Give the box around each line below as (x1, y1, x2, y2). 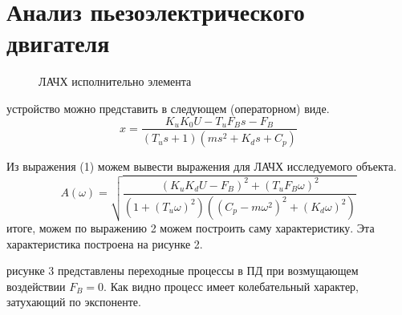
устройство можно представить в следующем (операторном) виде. (6, 99, 330, 116)
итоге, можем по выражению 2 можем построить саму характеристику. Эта (6, 220, 375, 236)
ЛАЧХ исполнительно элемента (39, 73, 192, 90)
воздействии (6, 277, 66, 294)
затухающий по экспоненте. (6, 293, 141, 310)
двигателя (6, 26, 110, 59)
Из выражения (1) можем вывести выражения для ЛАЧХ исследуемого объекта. (6, 158, 397, 175)
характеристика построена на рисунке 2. (6, 235, 203, 252)
